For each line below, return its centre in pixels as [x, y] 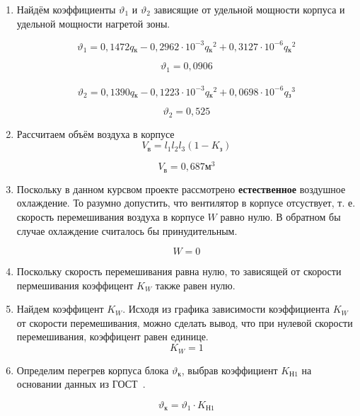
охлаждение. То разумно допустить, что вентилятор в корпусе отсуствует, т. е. [186, 203]
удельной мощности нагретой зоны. [93, 23]
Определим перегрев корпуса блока [93, 370]
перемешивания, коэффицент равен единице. [112, 336]
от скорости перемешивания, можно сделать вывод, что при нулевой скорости [185, 322]
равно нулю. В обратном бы [280, 216]
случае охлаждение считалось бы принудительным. [127, 230]
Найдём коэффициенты [66, 9]
